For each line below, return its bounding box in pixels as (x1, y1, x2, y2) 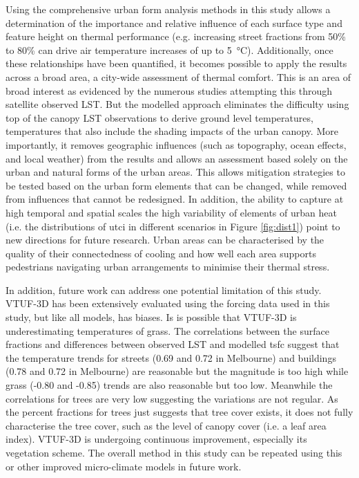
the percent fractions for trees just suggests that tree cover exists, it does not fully (6, 405, 353, 419)
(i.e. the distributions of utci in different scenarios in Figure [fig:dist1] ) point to (6, 219, 340, 233)
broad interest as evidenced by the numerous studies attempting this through (6, 83, 333, 98)
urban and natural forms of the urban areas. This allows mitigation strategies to (6, 165, 345, 179)
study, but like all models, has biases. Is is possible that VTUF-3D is (6, 310, 297, 324)
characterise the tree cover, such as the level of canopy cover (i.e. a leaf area (6, 418, 327, 432)
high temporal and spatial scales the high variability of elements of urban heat (6, 205, 337, 219)
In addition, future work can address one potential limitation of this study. (6, 282, 322, 297)
